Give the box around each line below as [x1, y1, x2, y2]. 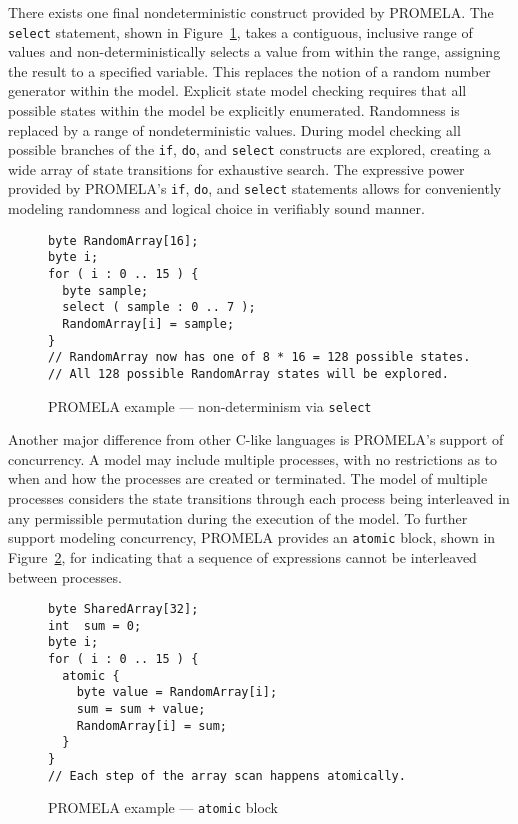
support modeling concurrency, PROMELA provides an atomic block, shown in [8, 527, 496, 548]
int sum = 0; [48, 618, 142, 633]
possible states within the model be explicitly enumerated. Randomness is [8, 100, 460, 121]
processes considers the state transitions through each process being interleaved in [8, 488, 510, 509]
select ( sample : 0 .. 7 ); [62, 300, 256, 315]
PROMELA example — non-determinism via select [48, 395, 372, 416]
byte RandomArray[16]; [48, 233, 199, 248]
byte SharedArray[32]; [48, 602, 199, 617]
